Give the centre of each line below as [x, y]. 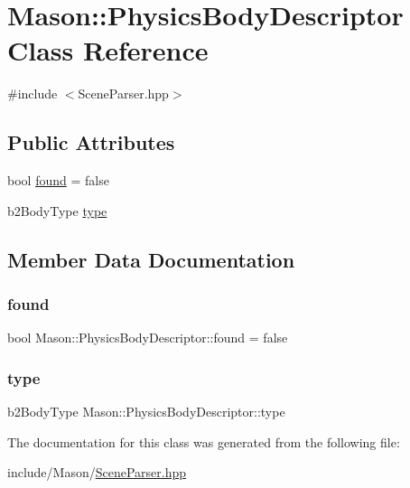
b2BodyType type [57, 210]
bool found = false [58, 180]
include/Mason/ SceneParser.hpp [97, 472]
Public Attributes [91, 142]
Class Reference [108, 50]
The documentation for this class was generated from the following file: [204, 441]
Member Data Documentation [151, 259]
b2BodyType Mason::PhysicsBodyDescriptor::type [146, 412]
